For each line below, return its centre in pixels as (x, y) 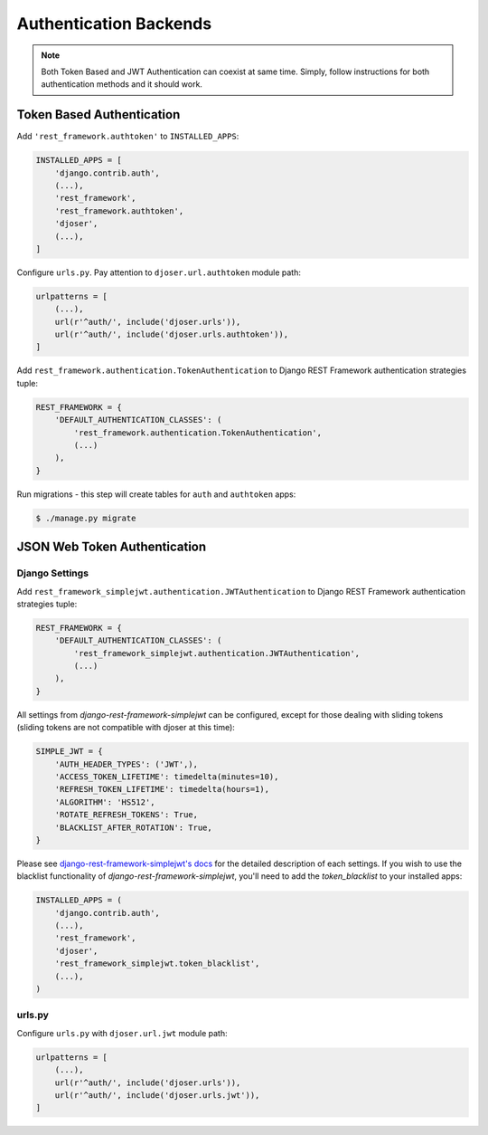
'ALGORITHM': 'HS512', (105, 802)
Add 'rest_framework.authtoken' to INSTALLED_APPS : (128, 137)
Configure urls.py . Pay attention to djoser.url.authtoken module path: (159, 272)
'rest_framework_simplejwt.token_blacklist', (157, 963)
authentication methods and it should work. (122, 84)
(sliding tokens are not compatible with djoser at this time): (126, 728)
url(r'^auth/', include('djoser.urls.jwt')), (157, 1095)
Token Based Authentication (99, 114)
